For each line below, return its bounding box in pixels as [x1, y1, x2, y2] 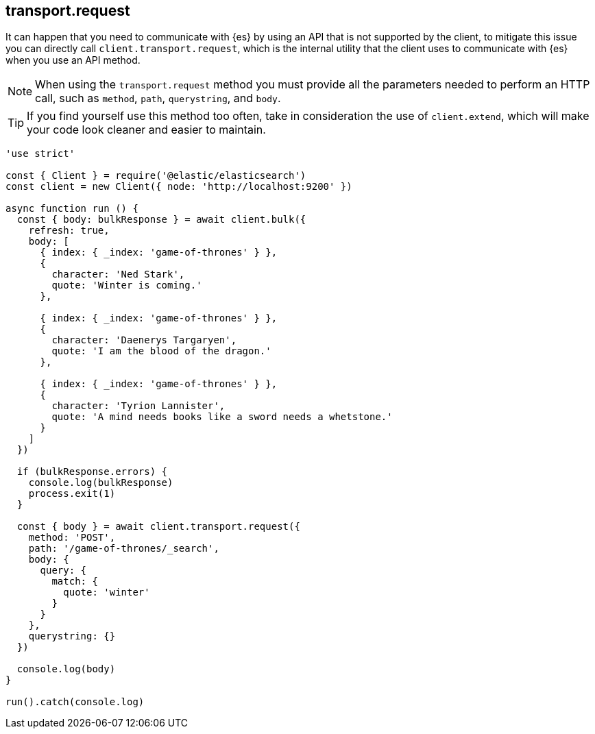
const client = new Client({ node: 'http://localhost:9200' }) [5, 181, 352, 193]
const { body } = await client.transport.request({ [16, 521, 300, 533]
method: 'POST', [28, 532, 116, 543]
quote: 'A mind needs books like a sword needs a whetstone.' [51, 411, 393, 423]
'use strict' [5, 148, 75, 160]
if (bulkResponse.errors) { [16, 466, 168, 478]
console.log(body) [16, 663, 116, 675]
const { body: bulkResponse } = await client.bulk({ [16, 214, 306, 225]
